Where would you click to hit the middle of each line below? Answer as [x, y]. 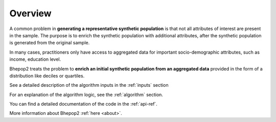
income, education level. [35, 59]
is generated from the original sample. [50, 43]
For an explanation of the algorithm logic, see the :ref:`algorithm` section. [86, 94]
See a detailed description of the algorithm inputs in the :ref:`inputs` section [89, 85]
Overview [30, 13]
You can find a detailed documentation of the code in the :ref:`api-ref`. [84, 104]
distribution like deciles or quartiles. [47, 76]
